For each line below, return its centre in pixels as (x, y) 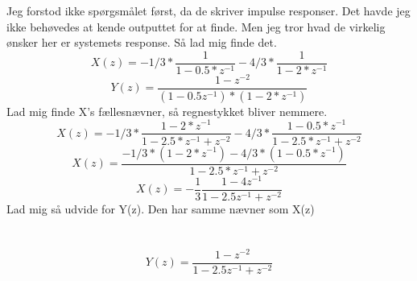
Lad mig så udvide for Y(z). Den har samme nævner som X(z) (161, 208)
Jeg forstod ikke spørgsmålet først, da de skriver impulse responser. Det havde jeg (208, 10)
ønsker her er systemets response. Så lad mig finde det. (142, 42)
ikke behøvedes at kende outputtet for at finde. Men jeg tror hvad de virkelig (196, 26)
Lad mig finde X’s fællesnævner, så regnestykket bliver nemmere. (167, 111)
